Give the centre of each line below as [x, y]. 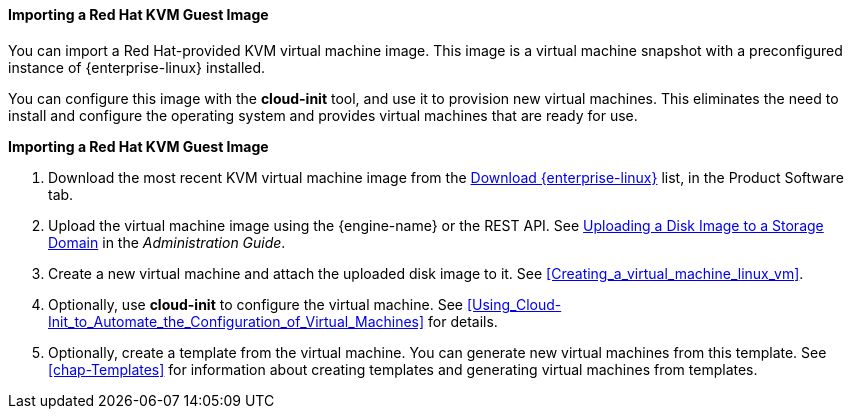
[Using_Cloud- [514, 304]
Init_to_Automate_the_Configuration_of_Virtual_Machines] [236, 321]
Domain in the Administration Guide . [167, 242]
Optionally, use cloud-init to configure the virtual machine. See [255, 304]
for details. [463, 321]
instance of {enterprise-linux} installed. [137, 67]
